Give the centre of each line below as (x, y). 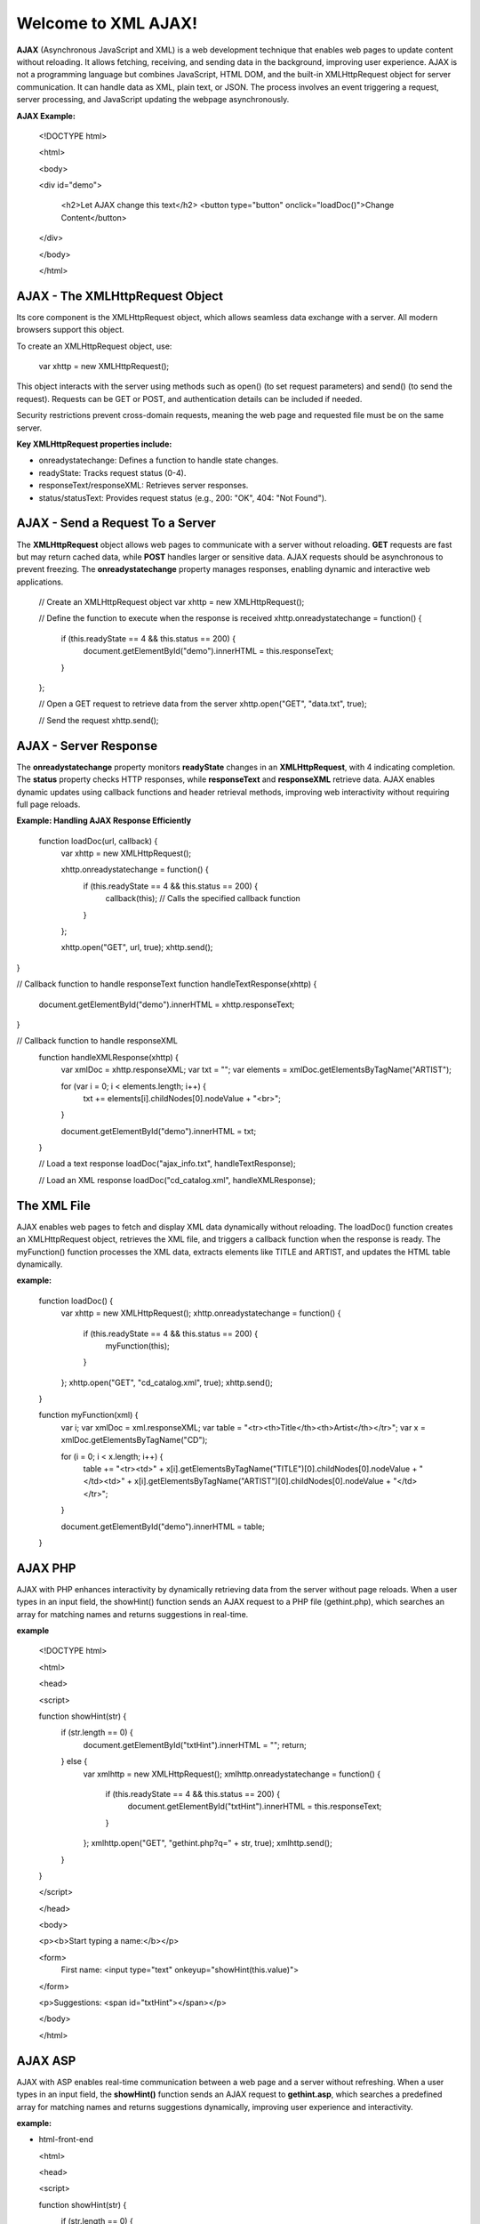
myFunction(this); (138, 1346)
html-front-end (66, 2139)
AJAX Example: (46, 116)
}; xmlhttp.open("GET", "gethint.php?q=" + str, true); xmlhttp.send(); (208, 1843)
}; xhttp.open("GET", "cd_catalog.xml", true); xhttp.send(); (167, 1382)
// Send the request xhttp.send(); (99, 720)
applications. (40, 582)
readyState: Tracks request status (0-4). (112, 472)
